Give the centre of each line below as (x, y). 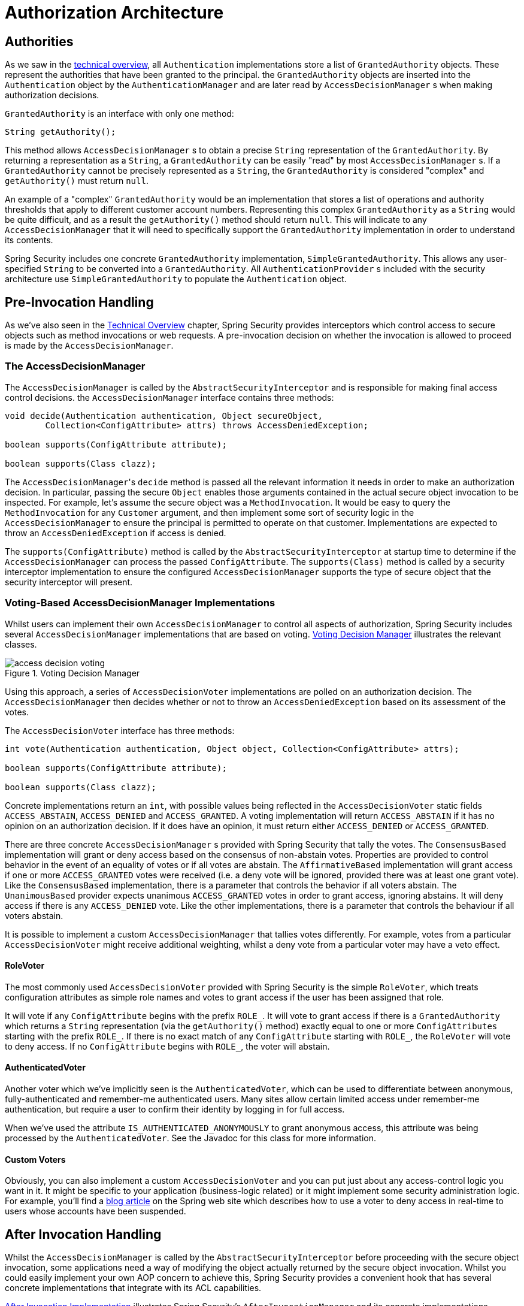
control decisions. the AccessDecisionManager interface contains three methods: (169, 397)
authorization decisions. (52, 95)
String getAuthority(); (60, 132)
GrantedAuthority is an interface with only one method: (119, 114)
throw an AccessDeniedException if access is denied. (116, 533)
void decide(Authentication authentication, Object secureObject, (164, 415)
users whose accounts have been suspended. (96, 1211)
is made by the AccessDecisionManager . (89, 346)
